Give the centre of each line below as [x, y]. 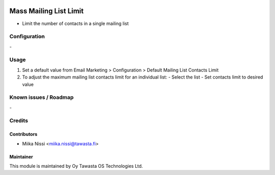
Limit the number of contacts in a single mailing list [76, 23]
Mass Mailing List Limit [47, 11]
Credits [19, 121]
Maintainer [21, 157]
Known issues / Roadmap [42, 97]
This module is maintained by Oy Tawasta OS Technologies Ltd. [76, 166]
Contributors [23, 134]
